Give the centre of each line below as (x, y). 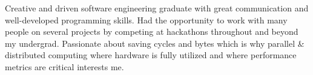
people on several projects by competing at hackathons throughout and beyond (152, 31)
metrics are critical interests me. (64, 66)
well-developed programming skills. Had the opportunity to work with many (146, 19)
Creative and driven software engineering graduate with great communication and (157, 8)
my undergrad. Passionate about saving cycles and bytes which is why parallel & (155, 43)
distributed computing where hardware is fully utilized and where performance (151, 55)
